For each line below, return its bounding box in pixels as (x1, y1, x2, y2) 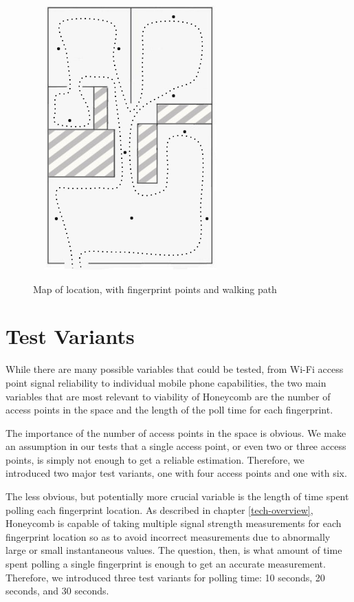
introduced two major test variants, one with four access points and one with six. (5, 466, 347, 480)
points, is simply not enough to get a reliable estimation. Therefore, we (5, 452, 305, 466)
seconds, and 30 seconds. (5, 583, 109, 598)
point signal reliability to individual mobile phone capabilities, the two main (5, 375, 327, 389)
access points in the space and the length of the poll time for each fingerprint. (5, 402, 333, 417)
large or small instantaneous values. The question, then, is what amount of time (5, 543, 342, 557)
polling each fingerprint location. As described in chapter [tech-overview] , (5, 502, 313, 517)
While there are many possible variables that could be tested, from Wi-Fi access (5, 362, 344, 376)
